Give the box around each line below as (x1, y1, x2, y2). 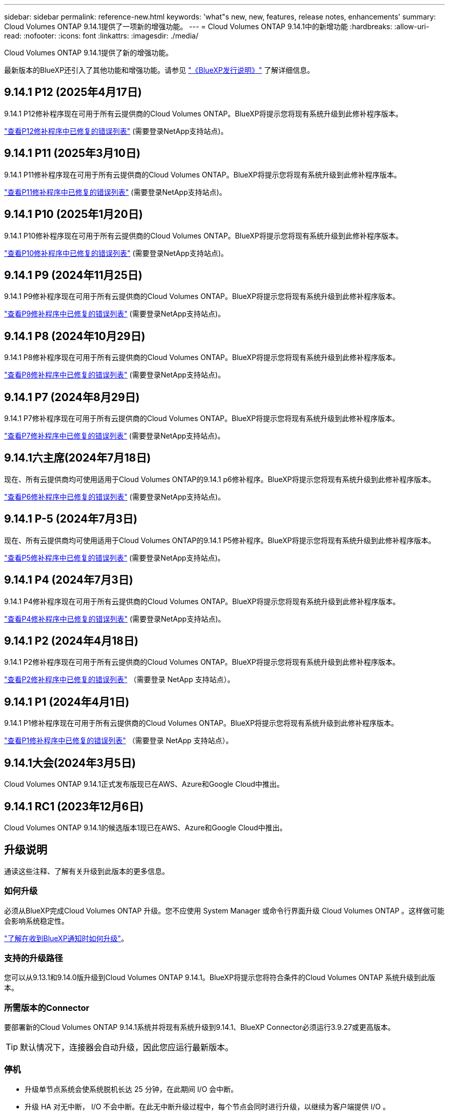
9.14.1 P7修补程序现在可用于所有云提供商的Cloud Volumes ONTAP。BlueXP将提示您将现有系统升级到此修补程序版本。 (4, 414, 400, 423)
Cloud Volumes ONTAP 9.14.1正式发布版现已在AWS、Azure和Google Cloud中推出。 (4, 780, 284, 789)
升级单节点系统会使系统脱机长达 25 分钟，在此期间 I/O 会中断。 (25, 1084, 238, 1093)
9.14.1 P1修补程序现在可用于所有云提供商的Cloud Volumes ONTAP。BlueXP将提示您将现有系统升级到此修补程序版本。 (4, 719, 398, 728)
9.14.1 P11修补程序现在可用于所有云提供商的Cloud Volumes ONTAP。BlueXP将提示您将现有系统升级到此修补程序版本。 (4, 170, 401, 179)
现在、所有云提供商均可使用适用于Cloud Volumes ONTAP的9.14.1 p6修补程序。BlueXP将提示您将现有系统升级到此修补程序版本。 (4, 474, 436, 484)
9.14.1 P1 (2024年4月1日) (4, 695, 130, 708)
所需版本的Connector (4, 1002, 90, 1013)
